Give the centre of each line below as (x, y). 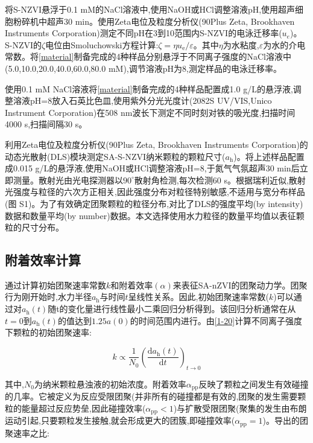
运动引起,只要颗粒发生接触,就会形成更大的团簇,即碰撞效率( (120, 420)
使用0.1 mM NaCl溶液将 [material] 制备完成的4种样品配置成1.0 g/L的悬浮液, (149, 88)
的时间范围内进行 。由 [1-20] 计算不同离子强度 (216, 320)
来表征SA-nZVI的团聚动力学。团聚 (240, 285)
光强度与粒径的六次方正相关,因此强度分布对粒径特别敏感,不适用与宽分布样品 (155, 192)
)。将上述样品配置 (269, 156)
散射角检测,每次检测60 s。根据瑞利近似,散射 (220, 180)
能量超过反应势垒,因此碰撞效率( (84, 408)
